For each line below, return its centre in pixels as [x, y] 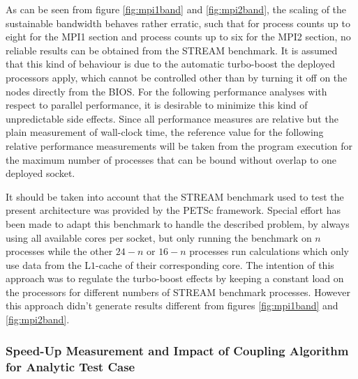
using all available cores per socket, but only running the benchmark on [159, 237]
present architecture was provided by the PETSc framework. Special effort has [173, 210]
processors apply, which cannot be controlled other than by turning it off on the [177, 77]
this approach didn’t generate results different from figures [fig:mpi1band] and [172, 305]
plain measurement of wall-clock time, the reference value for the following [165, 132]
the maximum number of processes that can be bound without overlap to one [171, 159]
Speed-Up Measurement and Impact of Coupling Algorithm [177, 350]
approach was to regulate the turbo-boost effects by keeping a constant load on [175, 278]
